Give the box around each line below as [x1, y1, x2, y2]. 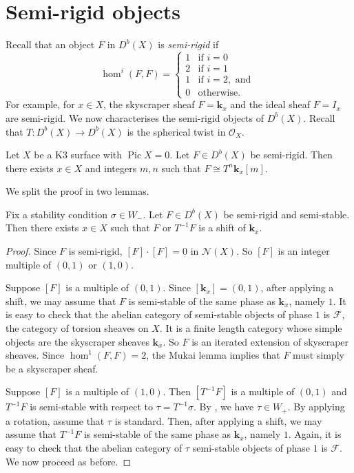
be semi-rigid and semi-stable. [223, 207, 350, 221]
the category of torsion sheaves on [6, 321, 149, 335]
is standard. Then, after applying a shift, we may [114, 413, 322, 428]
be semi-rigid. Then [250, 147, 333, 162]
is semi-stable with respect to [30, 399, 153, 414]
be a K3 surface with [34, 147, 122, 162]
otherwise [198, 88, 238, 98]
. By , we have [193, 399, 254, 414]
